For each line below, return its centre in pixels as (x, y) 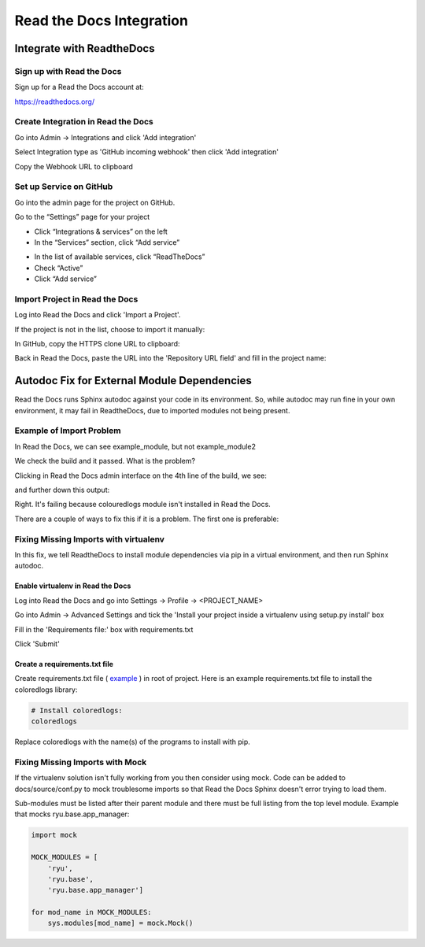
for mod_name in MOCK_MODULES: (92, 912)
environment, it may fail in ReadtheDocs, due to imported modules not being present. (152, 410)
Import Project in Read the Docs (76, 299)
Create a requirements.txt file (64, 664)
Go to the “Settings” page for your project (82, 217)
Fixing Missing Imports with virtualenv (90, 539)
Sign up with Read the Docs (68, 71)
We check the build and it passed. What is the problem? (105, 461)
